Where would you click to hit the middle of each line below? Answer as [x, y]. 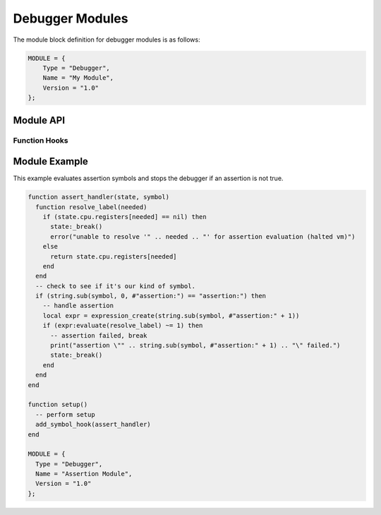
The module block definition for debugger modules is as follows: [107, 40]
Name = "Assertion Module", [84, 474]
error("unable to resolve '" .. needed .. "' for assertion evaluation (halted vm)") [203, 236]
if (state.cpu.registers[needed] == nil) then [125, 217]
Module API [39, 120]
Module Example [50, 161]
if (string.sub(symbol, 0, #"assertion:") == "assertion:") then [151, 296]
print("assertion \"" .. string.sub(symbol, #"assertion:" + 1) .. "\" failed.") [195, 345]
